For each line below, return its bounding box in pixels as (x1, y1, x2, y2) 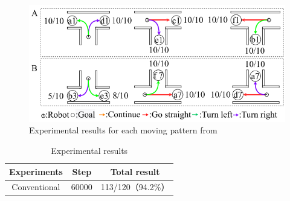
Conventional (11, 180, 60, 193)
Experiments (9, 165, 63, 177)
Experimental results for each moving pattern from (29, 124, 217, 136)
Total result (110, 165, 160, 177)
